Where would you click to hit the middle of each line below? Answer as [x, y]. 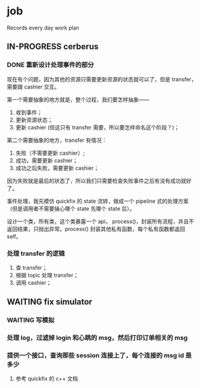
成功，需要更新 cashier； [47, 160]
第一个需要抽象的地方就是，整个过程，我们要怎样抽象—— [78, 99]
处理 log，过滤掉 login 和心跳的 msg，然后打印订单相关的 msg [97, 338]
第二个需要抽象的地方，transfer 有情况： [57, 140]
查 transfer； [31, 267]
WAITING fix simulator [50, 302]
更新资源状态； [34, 120]
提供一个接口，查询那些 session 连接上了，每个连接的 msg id [95, 356]
